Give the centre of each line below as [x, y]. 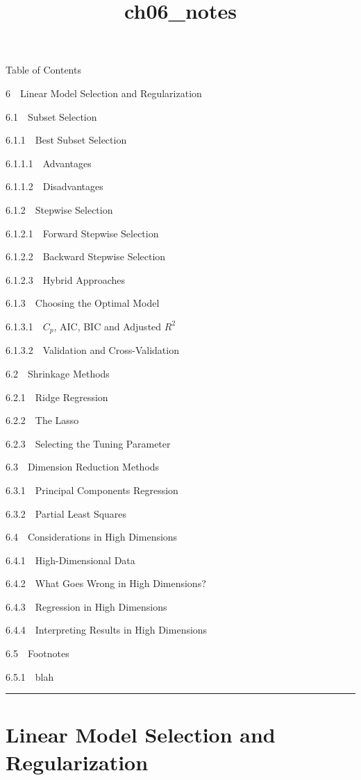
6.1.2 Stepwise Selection [59, 209]
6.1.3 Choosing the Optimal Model [83, 303]
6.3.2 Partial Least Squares [66, 513]
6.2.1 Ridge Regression [57, 397]
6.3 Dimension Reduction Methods [83, 467]
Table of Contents [43, 70]
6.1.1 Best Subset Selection [66, 140]
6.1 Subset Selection [51, 116]
